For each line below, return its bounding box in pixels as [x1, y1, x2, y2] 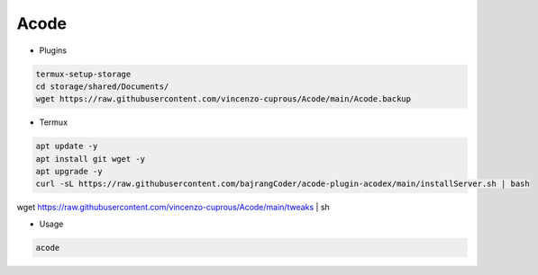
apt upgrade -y [35, 166, 103, 177]
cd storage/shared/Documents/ [35, 81, 169, 92]
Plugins [39, 45, 68, 56]
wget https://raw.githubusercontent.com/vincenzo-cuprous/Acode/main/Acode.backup [35, 94, 412, 104]
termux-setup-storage [35, 68, 132, 79]
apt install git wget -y [35, 154, 146, 164]
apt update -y [35, 141, 98, 152]
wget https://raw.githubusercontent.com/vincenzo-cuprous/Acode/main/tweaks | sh [16, 202, 331, 213]
